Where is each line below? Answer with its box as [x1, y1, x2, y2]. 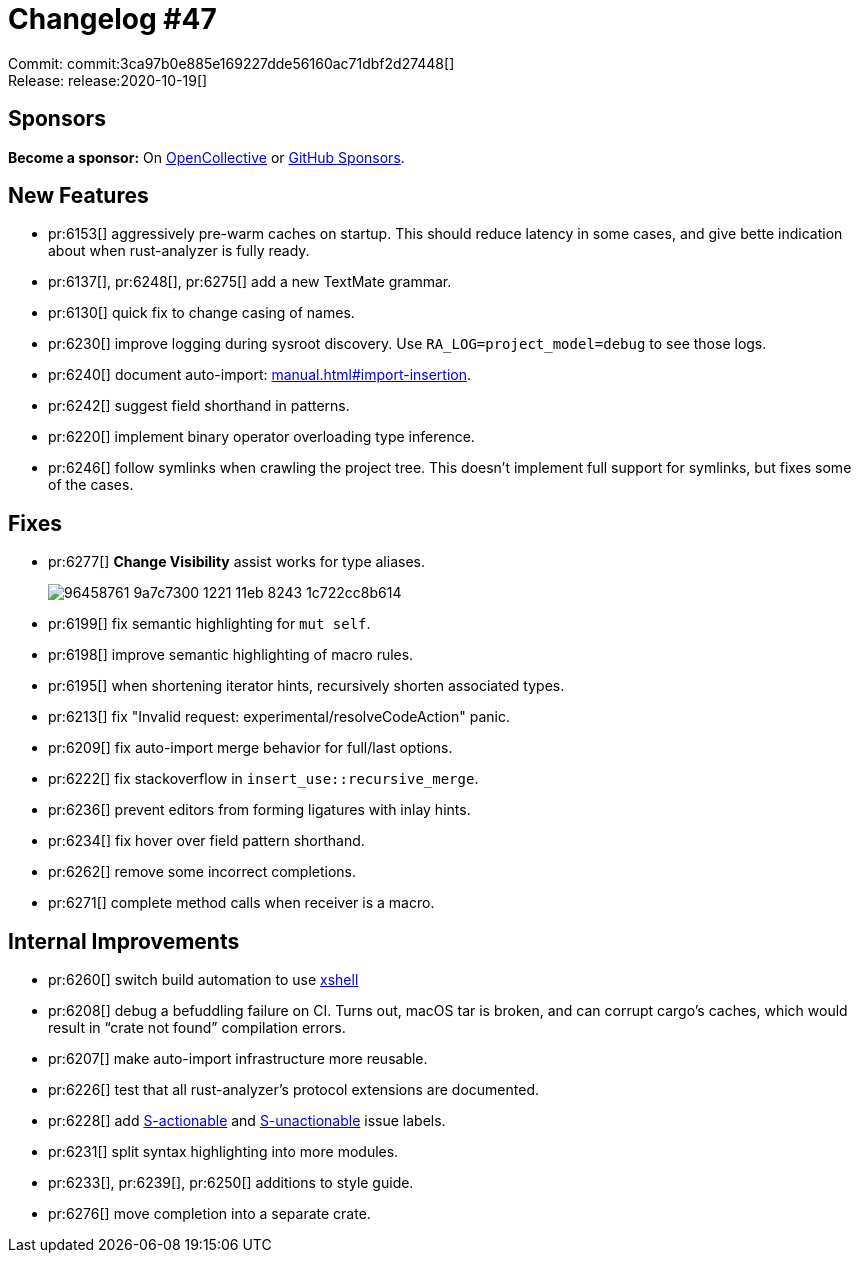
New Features [8, 183, 149, 209]
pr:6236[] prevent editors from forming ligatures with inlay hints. [48, 801, 471, 819]
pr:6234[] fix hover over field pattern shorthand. [48, 832, 365, 850]
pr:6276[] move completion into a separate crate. [48, 1205, 371, 1223]
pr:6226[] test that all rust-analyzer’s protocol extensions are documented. [48, 1081, 540, 1099]
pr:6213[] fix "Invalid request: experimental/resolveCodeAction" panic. [48, 708, 510, 726]
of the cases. [48, 476, 134, 494]
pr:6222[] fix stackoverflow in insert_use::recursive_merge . [48, 770, 479, 788]
